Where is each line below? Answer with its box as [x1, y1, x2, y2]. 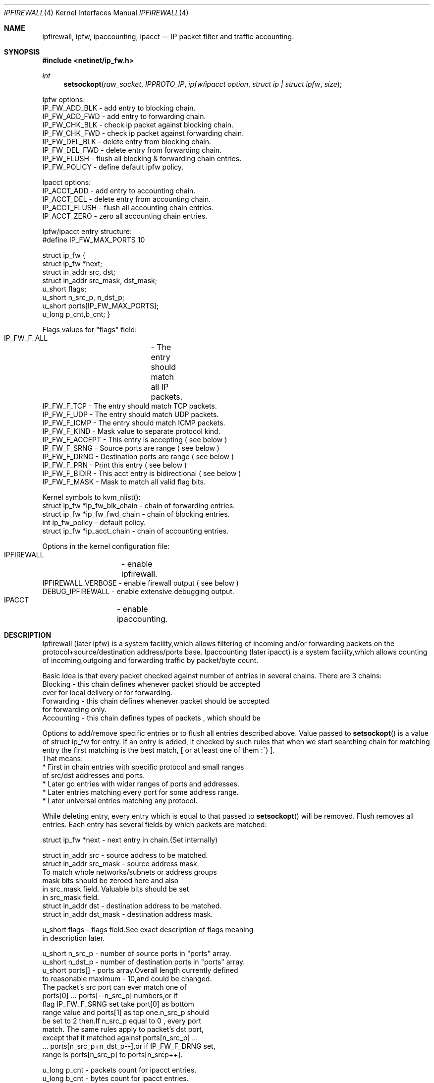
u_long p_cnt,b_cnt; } [42, 310, 110, 318]
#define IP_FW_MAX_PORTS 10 [42, 236, 145, 244]
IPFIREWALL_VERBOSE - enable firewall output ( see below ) [42, 579, 239, 587]
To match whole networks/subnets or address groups [42, 868, 217, 876]
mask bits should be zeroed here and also [42, 876, 179, 885]
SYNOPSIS [4, 48, 40, 56]
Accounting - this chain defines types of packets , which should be [42, 714, 261, 722]
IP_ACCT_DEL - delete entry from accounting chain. [42, 195, 211, 203]
